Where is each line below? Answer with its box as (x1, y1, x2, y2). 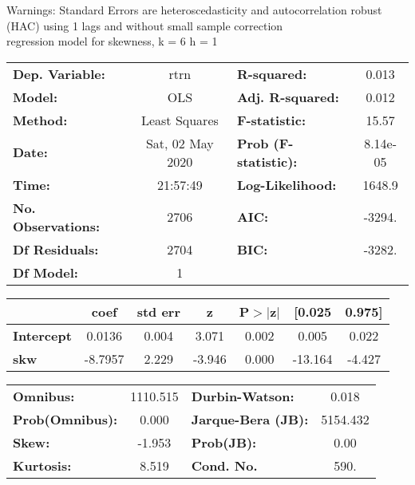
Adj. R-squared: (236, 87, 339, 106)
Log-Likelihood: (236, 175, 337, 194)
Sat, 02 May (145, 133, 214, 152)
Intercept (13, 325, 72, 345)
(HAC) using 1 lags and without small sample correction (6, 17, 283, 34)
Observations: (13, 216, 101, 235)
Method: (13, 110, 68, 129)
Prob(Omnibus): (13, 409, 118, 428)
